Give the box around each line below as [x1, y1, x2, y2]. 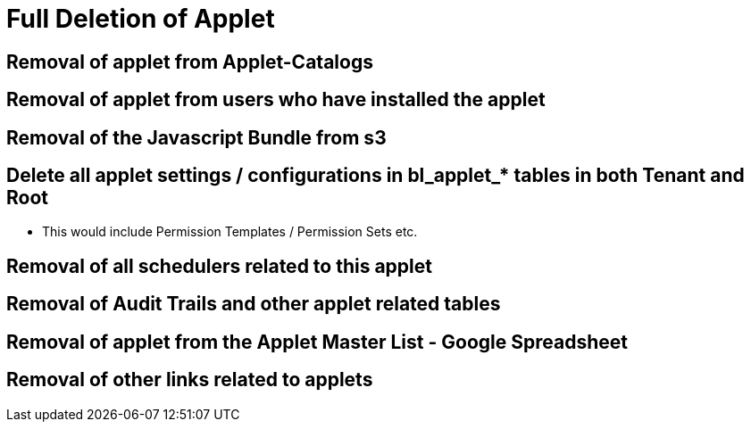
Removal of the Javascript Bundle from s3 [6, 126, 387, 149]
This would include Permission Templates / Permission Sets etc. [42, 224, 418, 240]
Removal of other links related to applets [6, 368, 373, 392]
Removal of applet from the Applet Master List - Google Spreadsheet [6, 330, 628, 353]
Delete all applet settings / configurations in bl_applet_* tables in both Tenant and [6, 164, 745, 187]
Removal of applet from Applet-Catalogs [6, 50, 373, 73]
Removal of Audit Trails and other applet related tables [6, 293, 501, 316]
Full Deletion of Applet [6, 4, 275, 34]
